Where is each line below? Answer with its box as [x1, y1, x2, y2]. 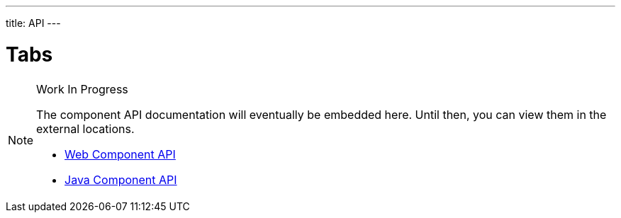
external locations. [36, 121, 135, 136]
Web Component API [65, 147, 176, 161]
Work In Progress [36, 81, 128, 96]
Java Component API [65, 172, 177, 187]
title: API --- [6, 17, 61, 29]
